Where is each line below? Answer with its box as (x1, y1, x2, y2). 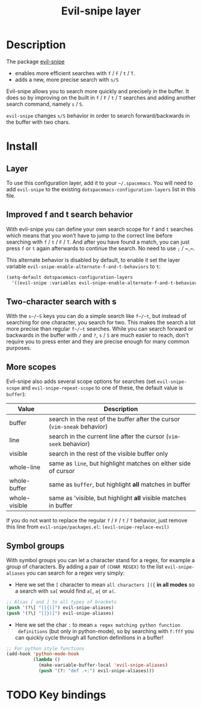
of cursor (49, 467, 75, 476)
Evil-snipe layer (61, 4, 141, 18)
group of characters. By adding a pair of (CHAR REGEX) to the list (6, 563, 164, 570)
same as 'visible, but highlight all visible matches (49, 494, 186, 503)
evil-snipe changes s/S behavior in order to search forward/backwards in (6, 112, 191, 119)
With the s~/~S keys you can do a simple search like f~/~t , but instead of (6, 313, 187, 320)
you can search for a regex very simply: (26, 569, 125, 577)
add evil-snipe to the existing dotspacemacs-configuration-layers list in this (6, 185, 196, 193)
